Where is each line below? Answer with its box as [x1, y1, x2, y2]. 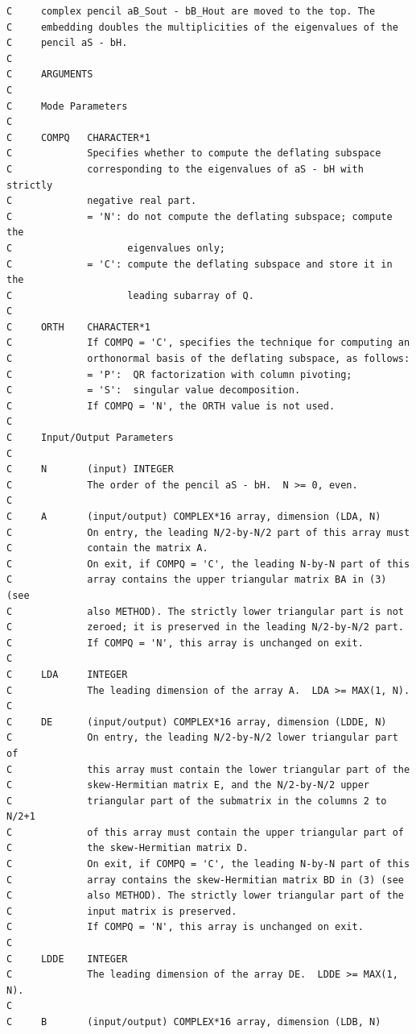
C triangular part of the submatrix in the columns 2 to [6, 795, 387, 807]
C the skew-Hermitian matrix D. [6, 842, 249, 854]
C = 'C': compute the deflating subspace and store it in [6, 258, 393, 270]
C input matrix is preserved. [6, 905, 237, 917]
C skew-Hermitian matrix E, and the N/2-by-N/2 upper [6, 779, 370, 791]
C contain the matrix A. [6, 542, 208, 554]
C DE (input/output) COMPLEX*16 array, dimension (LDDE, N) [6, 716, 387, 728]
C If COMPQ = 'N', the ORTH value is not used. [6, 400, 336, 412]
